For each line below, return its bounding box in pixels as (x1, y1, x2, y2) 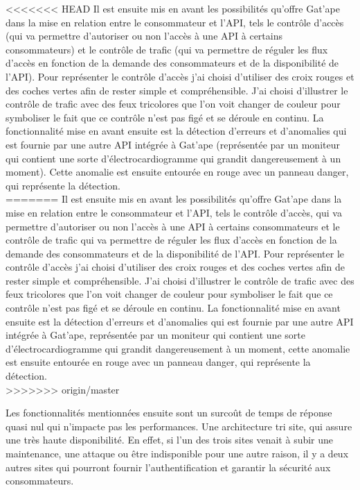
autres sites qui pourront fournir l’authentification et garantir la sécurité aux (6, 459, 331, 474)
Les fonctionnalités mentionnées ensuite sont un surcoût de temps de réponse (6, 405, 332, 420)
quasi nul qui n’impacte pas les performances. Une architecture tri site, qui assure (6, 419, 352, 433)
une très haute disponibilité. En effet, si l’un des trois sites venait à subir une (6, 432, 334, 447)
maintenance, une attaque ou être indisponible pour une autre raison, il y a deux (6, 446, 349, 460)
